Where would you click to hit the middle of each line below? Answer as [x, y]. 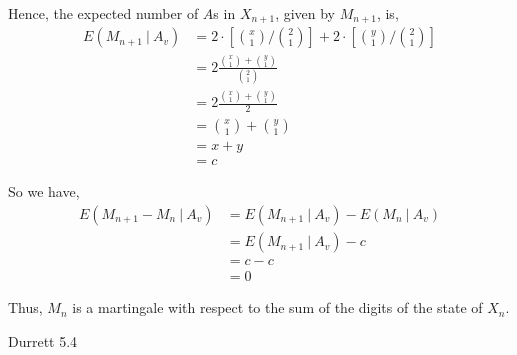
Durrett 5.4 [43, 340]
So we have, [44, 191]
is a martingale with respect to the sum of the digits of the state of [277, 307]
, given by [305, 13]
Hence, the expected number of [103, 13]
